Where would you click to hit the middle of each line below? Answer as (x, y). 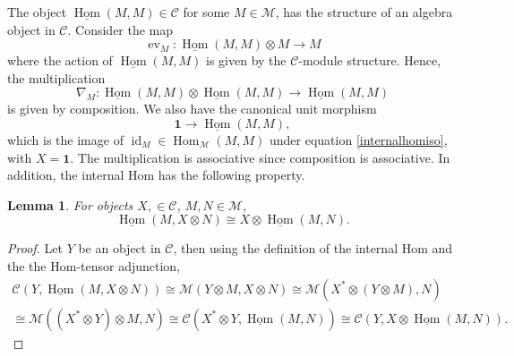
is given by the (246, 60)
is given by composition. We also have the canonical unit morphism (192, 109)
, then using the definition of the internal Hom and (313, 248)
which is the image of (65, 139)
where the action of (60, 60)
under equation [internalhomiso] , (358, 139)
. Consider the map (120, 29)
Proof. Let (35, 248)
